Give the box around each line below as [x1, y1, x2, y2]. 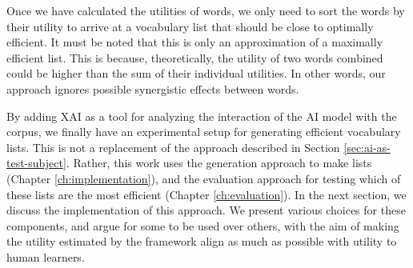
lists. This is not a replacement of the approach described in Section [6, 138, 340, 155]
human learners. [6, 248, 85, 265]
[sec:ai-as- [343, 138, 391, 155]
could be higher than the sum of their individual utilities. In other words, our [6, 65, 386, 82]
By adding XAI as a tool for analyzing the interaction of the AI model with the [6, 107, 397, 124]
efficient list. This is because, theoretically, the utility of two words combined [6, 49, 383, 66]
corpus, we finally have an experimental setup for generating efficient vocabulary [6, 123, 401, 140]
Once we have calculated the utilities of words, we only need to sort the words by [6, 2, 405, 18]
